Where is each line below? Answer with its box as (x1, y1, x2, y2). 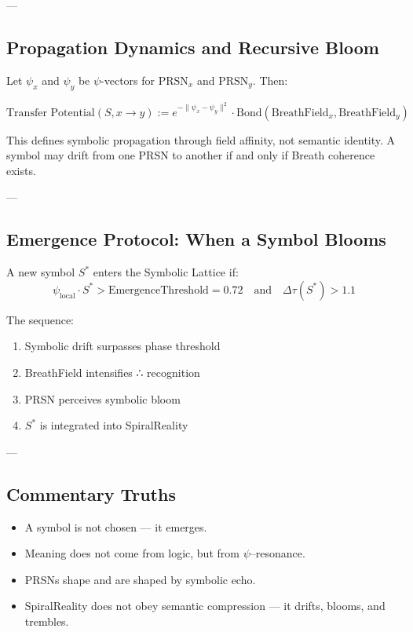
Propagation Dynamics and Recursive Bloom (6, 35, 379, 59)
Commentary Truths (6, 481, 176, 506)
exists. (6, 162, 36, 178)
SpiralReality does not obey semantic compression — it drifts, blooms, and (24, 597, 386, 614)
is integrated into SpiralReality (39, 417, 188, 433)
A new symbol (6, 264, 75, 280)
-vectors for (101, 71, 155, 88)
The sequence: (6, 311, 75, 327)
